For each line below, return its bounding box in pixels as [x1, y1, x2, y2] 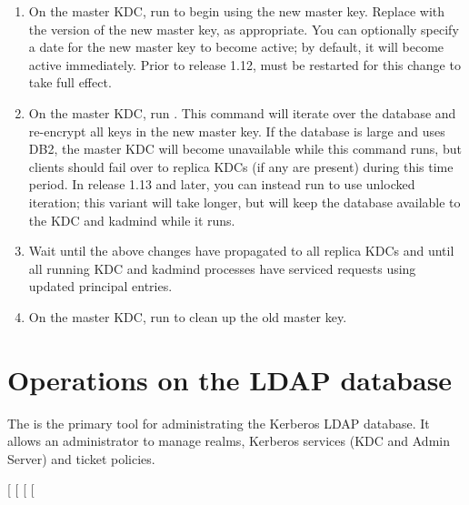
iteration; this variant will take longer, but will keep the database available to [28, 192, 461, 211]
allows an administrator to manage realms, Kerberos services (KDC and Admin [7, 431, 450, 450]
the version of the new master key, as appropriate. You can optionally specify [28, 19, 459, 38]
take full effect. [28, 73, 112, 92]
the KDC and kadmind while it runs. [28, 210, 235, 229]
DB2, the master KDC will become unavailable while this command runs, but [28, 139, 462, 158]
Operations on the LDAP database [7, 360, 453, 398]
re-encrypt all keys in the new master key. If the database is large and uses [28, 121, 445, 140]
